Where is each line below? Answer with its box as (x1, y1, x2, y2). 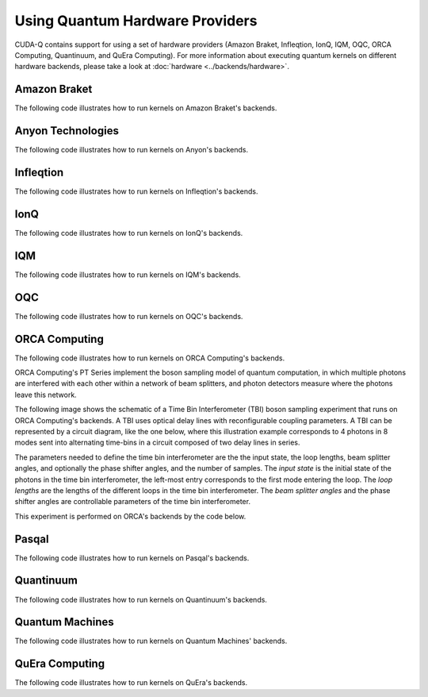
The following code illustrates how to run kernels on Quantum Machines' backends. (14, 636, 288, 646)
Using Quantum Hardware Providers (14, 12, 258, 29)
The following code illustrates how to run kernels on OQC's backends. (14, 311, 243, 321)
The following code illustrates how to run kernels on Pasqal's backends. (14, 553, 250, 563)
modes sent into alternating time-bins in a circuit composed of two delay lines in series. (14, 437, 300, 448)
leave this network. (14, 390, 77, 399)
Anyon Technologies (14, 124, 119, 138)
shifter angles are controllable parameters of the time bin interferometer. (14, 497, 251, 506)
